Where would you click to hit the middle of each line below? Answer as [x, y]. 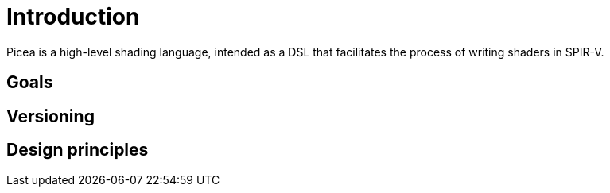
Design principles [78, 150]
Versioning [51, 116]
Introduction [73, 17]
